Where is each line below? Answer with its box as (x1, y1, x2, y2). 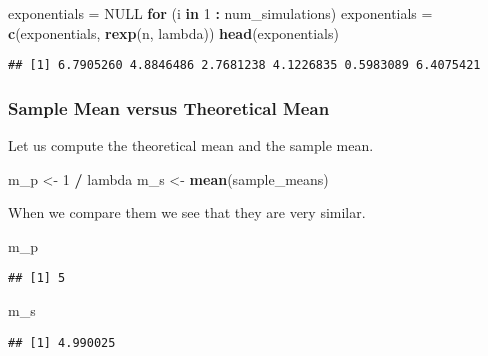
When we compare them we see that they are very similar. (8, 202, 366, 223)
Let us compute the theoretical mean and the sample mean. (8, 135, 374, 156)
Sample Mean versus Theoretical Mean (8, 95, 330, 120)
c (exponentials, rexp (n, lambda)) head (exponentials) (8, 22, 339, 43)
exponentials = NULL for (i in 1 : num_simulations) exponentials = (8, 3, 433, 23)
